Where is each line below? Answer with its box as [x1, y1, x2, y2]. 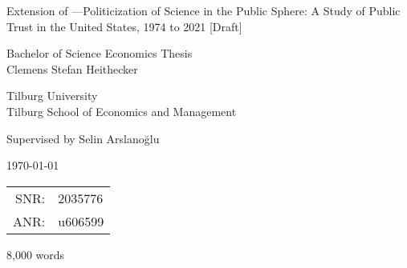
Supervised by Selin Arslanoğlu [6, 130, 160, 146]
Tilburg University [6, 87, 98, 104]
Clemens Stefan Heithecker [6, 60, 138, 77]
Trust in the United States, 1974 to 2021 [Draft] [6, 18, 242, 34]
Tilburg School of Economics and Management [6, 102, 237, 119]
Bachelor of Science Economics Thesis [6, 45, 193, 62]
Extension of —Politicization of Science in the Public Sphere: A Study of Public [6, 2, 401, 18]
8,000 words [6, 246, 65, 262]
